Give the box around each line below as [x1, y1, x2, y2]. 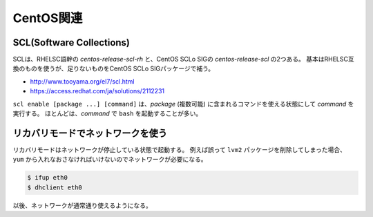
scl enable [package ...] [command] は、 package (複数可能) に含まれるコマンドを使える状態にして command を [12, 100, 354, 108]
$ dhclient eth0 [27, 183, 83, 191]
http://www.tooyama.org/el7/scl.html [30, 77, 135, 86]
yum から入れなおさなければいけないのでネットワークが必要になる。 [12, 155, 207, 164]
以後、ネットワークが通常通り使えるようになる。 [12, 201, 152, 209]
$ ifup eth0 [27, 173, 68, 182]
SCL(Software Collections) [12, 37, 131, 48]
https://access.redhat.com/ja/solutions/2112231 [30, 87, 165, 95]
